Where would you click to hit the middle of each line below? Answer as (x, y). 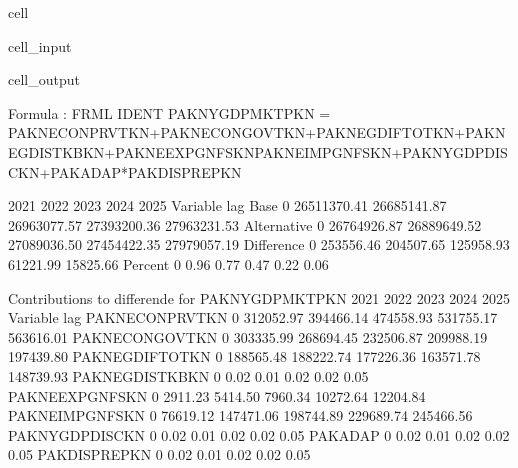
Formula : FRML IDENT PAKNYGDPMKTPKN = (169, 112)
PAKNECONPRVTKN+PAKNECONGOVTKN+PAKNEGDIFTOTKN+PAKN (257, 132)
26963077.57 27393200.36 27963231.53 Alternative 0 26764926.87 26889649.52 (245, 224)
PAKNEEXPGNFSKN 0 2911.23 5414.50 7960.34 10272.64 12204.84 (217, 395)
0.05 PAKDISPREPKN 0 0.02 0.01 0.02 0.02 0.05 (159, 454)
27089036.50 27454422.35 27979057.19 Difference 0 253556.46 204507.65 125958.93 (259, 244)
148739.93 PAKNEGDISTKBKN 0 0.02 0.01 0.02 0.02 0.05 (188, 375)
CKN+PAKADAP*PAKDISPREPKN (125, 171)
